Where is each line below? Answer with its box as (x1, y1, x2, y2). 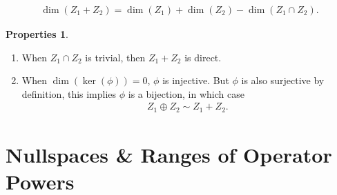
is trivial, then (85, 50, 146, 64)
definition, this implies (21, 86, 117, 101)
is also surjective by (241, 73, 325, 88)
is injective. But (162, 73, 229, 88)
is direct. (184, 50, 222, 64)
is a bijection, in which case (128, 86, 244, 101)
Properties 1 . (6, 27, 68, 41)
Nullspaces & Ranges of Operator (6, 141, 332, 169)
